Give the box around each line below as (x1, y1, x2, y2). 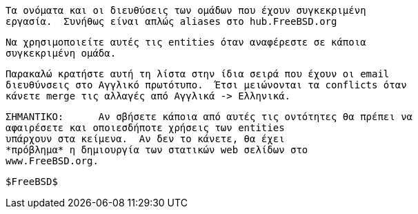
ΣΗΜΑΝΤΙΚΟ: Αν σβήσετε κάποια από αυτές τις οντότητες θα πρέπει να (6, 111, 413, 122)
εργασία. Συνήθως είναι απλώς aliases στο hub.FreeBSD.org (6, 16, 337, 27)
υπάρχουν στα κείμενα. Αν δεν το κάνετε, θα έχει (6, 133, 285, 144)
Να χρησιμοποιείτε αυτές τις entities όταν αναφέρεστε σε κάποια (6, 37, 366, 48)
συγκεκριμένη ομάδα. (6, 48, 117, 59)
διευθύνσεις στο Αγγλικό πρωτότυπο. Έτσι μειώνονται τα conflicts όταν (6, 79, 407, 90)
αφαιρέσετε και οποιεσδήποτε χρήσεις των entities (6, 122, 285, 133)
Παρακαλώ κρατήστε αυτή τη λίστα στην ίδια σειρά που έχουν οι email (6, 68, 390, 79)
